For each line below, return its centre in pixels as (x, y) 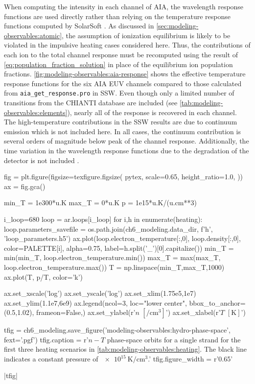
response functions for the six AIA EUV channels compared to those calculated (123, 83)
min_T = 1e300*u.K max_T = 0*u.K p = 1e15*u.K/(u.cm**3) (100, 203)
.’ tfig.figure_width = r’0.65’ (190, 359)
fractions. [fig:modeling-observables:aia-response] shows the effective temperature (125, 74)
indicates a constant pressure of (51, 359)
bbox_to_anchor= (217, 302)
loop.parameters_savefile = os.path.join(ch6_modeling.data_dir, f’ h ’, (108, 228)
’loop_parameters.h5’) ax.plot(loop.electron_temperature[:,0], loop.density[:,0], (122, 238)
